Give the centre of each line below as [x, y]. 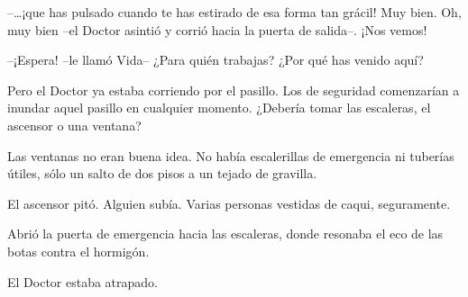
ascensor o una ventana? [74, 125]
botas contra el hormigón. [78, 251]
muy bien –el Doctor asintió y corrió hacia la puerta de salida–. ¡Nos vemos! [217, 29]
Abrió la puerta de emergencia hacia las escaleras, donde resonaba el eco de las [225, 234]
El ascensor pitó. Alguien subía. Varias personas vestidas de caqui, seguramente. [229, 203]
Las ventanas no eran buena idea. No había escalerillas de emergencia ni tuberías [231, 155]
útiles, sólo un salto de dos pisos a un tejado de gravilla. [162, 173]
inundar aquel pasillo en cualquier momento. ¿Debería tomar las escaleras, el [219, 108]
